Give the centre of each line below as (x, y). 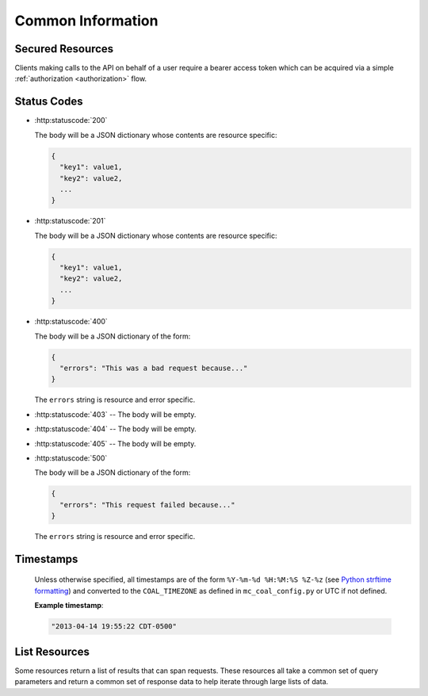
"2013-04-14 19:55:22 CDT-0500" (114, 627)
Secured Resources (64, 49)
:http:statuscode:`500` (71, 458)
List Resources (52, 651)
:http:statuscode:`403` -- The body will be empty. (115, 414)
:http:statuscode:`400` (71, 322)
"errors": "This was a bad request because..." (154, 368)
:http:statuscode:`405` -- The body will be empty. (115, 443)
